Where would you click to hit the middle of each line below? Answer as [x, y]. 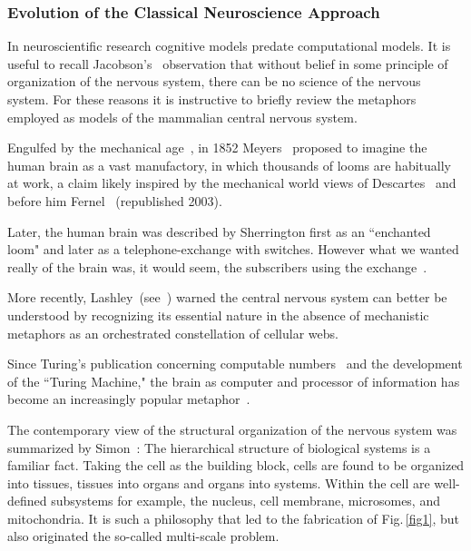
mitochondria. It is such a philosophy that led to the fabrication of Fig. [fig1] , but [233, 518]
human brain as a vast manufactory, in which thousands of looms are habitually [229, 165]
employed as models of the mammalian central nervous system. [182, 117]
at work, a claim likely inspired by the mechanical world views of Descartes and [232, 183]
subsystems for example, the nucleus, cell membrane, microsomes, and [245, 501]
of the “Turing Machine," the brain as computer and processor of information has [234, 381]
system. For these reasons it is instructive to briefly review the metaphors [212, 99]
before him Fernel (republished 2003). [115, 200]
